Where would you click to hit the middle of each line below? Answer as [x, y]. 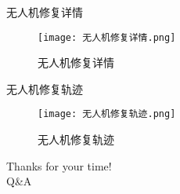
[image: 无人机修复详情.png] [107, 37]
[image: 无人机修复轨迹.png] [107, 114]
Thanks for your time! [59, 165]
